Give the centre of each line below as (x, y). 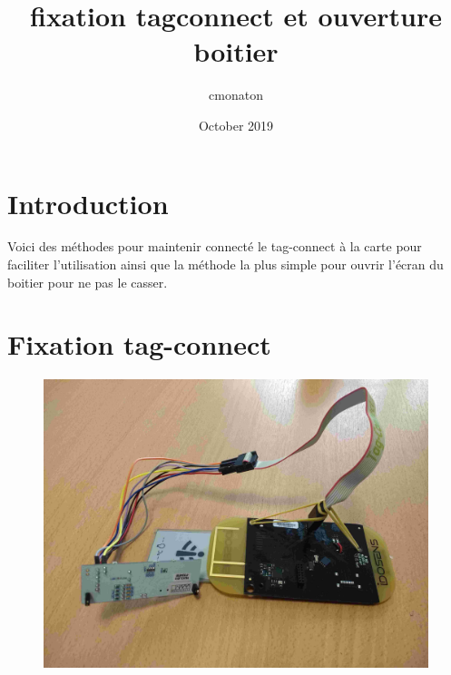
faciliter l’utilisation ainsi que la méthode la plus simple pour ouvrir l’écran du (225, 264)
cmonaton (236, 95)
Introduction (88, 203)
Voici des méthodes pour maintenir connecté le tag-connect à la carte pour (215, 246)
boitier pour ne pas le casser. (88, 282)
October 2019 (236, 125)
